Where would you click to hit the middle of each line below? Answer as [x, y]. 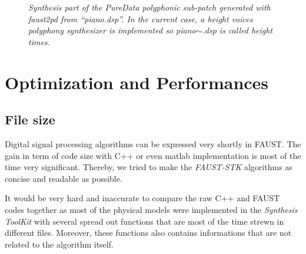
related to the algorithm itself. [59, 244]
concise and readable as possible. [64, 178]
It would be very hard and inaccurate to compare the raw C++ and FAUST [142, 198]
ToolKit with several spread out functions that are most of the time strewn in [144, 221]
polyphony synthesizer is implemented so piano [112, 30]
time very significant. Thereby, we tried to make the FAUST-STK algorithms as [149, 167]
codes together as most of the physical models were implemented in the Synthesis [151, 209]
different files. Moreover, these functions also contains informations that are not [148, 233]
